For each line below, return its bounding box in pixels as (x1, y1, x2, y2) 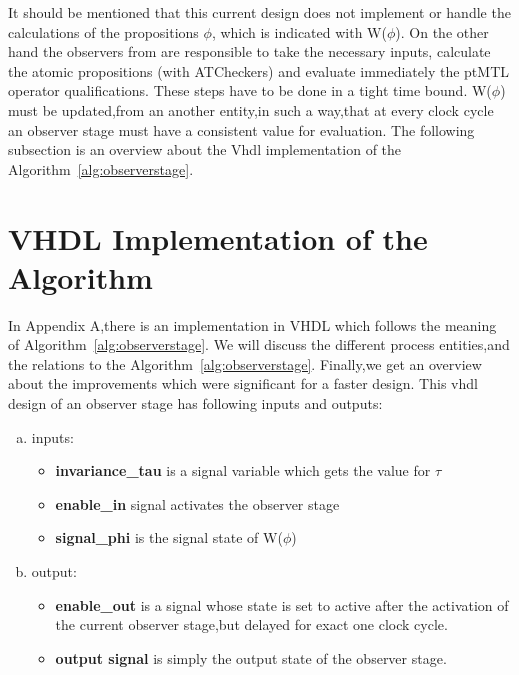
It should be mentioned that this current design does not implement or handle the (8, 2, 511, 22)
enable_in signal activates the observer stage (55, 493, 340, 514)
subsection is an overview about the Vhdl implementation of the (8, 139, 402, 160)
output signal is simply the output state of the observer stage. (55, 647, 447, 668)
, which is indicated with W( (211, 21, 387, 42)
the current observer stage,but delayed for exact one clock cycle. (55, 614, 448, 635)
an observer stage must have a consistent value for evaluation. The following (8, 119, 475, 140)
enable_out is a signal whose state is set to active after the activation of (55, 594, 509, 615)
